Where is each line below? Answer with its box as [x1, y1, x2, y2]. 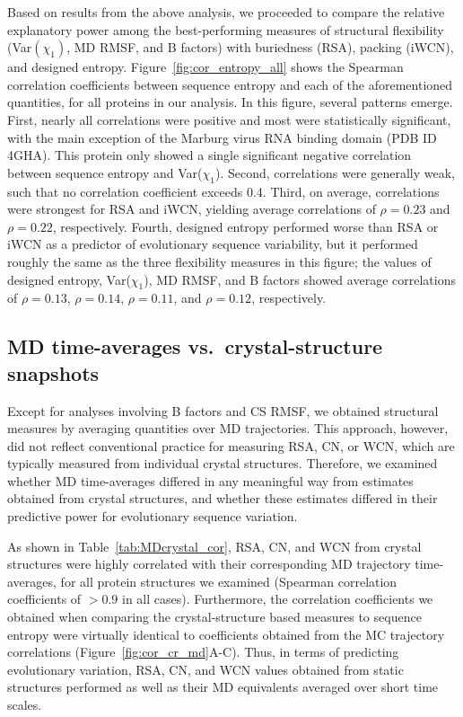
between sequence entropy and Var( [7, 163, 203, 181]
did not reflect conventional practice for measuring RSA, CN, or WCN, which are [7, 436, 455, 455]
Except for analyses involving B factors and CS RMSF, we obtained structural [7, 401, 439, 420]
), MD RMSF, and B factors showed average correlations [144, 270, 456, 288]
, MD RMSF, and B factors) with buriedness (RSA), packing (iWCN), [66, 38, 454, 57]
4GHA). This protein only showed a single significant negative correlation [7, 146, 412, 164]
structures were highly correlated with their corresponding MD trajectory [7, 554, 411, 573]
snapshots [7, 358, 100, 386]
